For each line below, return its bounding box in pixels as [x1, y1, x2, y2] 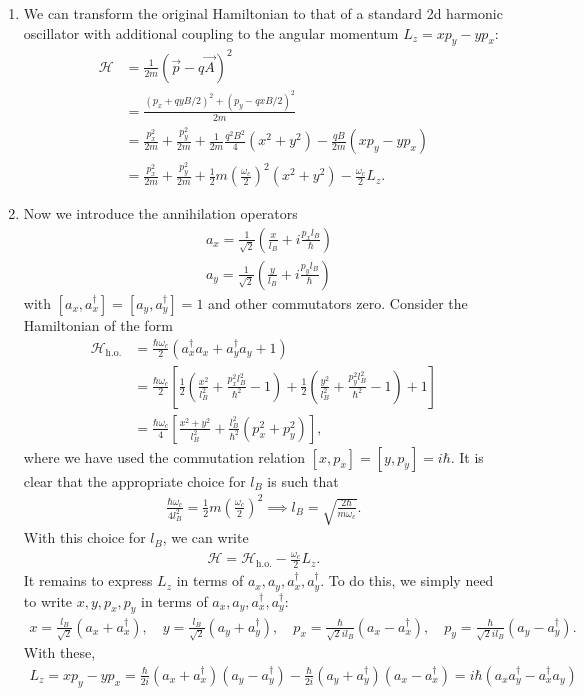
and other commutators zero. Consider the [208, 293, 468, 313]
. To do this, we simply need [320, 570, 494, 591]
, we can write [162, 527, 249, 548]
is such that [267, 470, 339, 491]
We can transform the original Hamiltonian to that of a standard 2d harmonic [23, 3, 503, 23]
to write [23, 590, 73, 611]
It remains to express [23, 570, 153, 591]
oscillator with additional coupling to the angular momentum [23, 22, 399, 43]
